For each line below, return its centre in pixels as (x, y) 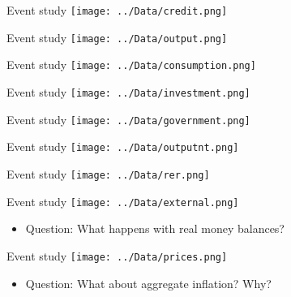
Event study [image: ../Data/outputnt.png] (123, 146)
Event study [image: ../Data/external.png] (123, 201)
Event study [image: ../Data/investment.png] (128, 91)
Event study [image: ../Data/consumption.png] (131, 65)
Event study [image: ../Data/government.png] (128, 119)
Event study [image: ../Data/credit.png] (117, 10)
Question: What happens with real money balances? (155, 228)
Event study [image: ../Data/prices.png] (117, 255)
